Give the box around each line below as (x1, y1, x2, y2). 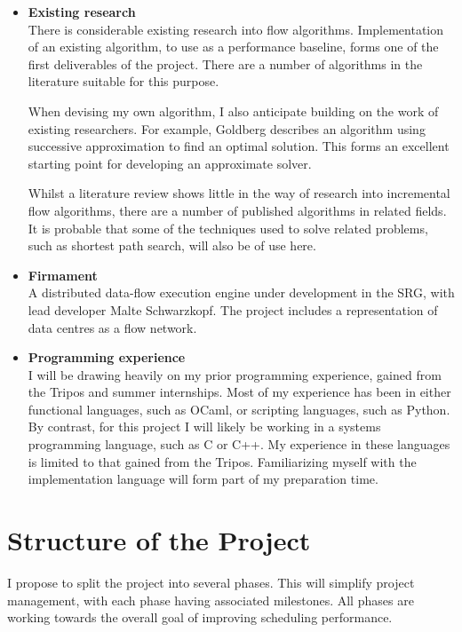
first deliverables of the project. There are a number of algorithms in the (28, 54, 423, 73)
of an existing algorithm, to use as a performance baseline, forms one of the (28, 37, 439, 56)
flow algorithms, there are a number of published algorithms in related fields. (28, 201, 447, 219)
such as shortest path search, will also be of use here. (28, 236, 316, 255)
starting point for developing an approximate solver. (28, 154, 312, 172)
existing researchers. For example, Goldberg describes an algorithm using (28, 119, 426, 138)
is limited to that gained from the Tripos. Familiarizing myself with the (28, 452, 417, 470)
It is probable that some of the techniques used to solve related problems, (28, 218, 428, 237)
